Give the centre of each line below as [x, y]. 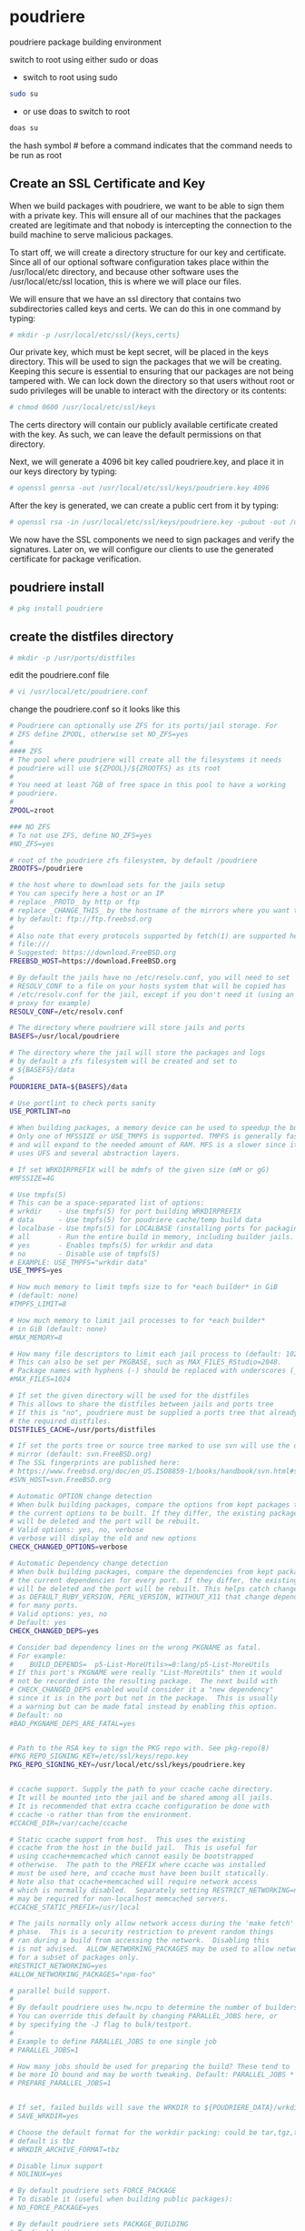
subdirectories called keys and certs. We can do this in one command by [145, 308]
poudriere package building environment [85, 42]
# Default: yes [38, 1622]
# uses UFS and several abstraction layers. [95, 1153]
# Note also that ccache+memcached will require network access [133, 1882]
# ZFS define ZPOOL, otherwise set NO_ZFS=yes [99, 734]
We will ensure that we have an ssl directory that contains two [125, 298]
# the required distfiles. [60, 1421]
